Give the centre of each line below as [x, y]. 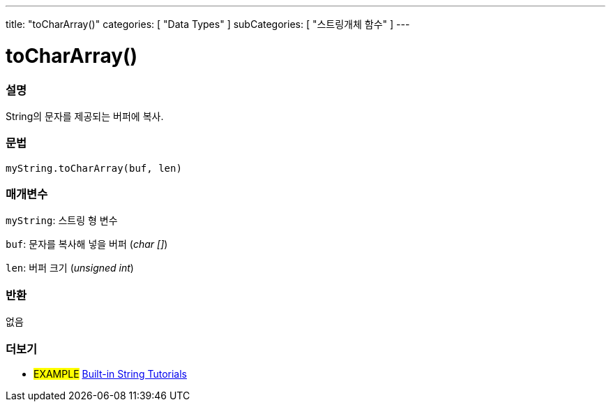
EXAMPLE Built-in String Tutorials [110, 373]
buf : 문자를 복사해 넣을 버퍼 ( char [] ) [87, 244]
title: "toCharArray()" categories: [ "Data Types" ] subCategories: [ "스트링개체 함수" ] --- [208, 24]
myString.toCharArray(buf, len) [94, 168]
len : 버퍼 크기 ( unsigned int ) [70, 268]
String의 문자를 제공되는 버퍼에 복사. [85, 116]
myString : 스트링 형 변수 [62, 221]
